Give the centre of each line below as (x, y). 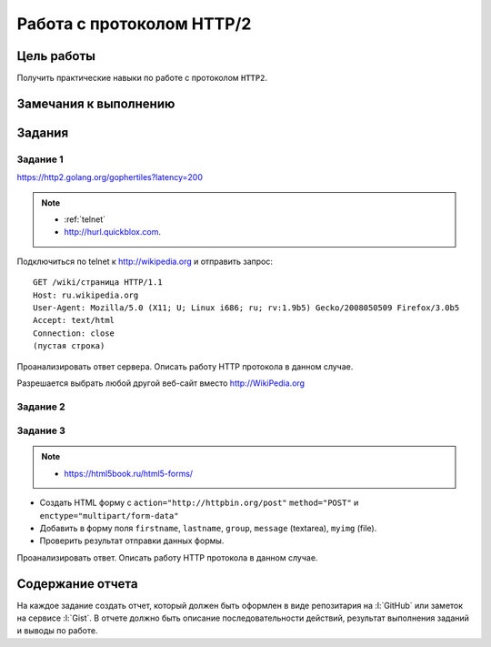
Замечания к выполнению (96, 103)
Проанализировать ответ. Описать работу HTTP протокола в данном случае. (167, 557)
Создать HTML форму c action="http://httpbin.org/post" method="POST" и (199, 503)
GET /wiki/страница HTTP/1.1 (98, 283)
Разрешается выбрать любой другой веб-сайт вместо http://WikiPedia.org (160, 383)
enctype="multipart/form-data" (109, 516)
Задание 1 (40, 159)
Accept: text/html (74, 320)
